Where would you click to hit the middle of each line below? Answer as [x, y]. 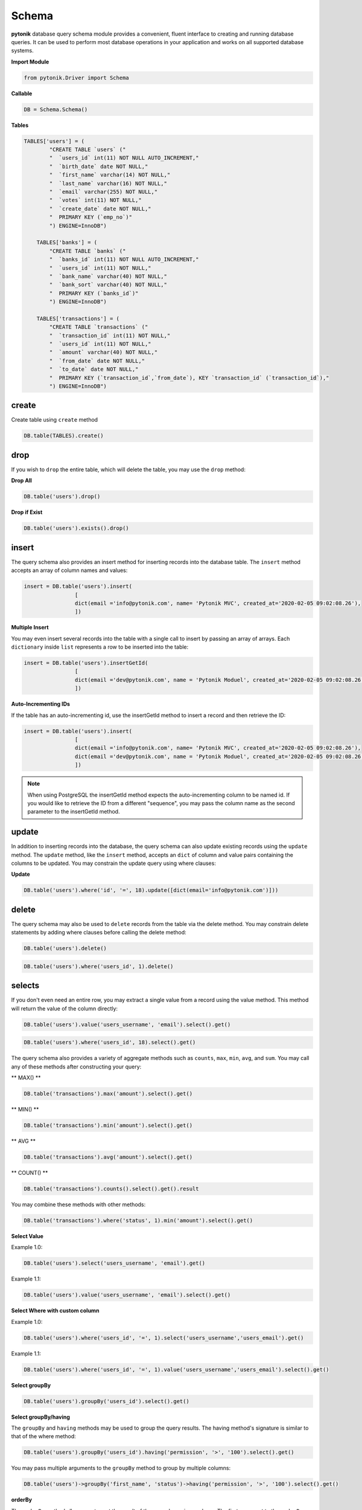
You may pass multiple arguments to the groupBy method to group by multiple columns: [121, 1468]
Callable [22, 93]
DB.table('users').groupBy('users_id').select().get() [106, 1401]
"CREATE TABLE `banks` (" [87, 251]
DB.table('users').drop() [62, 496]
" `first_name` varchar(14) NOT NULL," [110, 175]
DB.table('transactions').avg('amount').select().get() [108, 1157]
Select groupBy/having [41, 1417]
